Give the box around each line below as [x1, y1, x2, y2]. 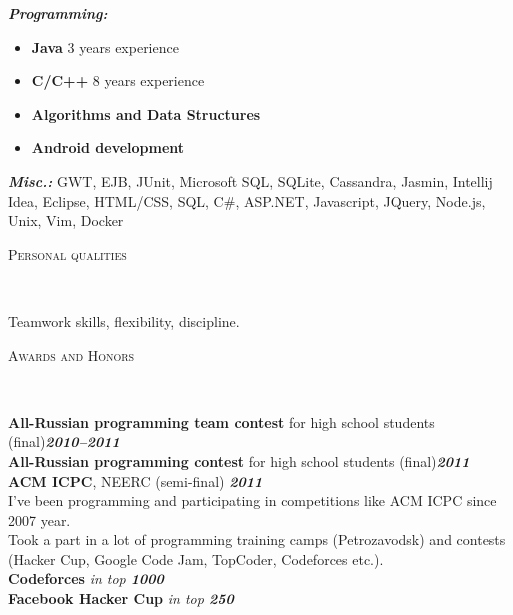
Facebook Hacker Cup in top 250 [8, 588, 234, 609]
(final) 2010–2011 [8, 431, 120, 452]
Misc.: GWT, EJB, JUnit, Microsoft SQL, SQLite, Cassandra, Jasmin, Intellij [8, 170, 493, 191]
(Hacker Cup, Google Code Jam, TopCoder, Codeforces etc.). [8, 548, 384, 569]
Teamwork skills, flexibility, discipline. [8, 310, 240, 331]
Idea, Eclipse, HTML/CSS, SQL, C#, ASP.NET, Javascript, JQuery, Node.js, [8, 190, 486, 211]
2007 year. [8, 509, 71, 530]
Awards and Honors [8, 344, 135, 365]
